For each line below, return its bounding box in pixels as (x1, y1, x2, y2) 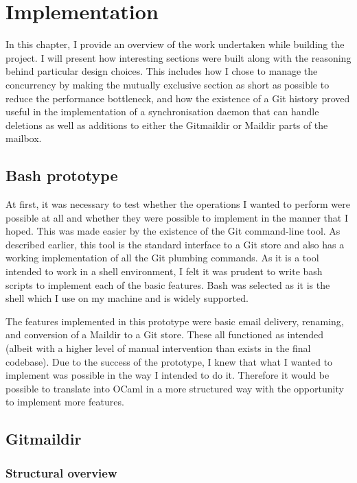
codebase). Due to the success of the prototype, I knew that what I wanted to (5, 354, 333, 368)
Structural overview (5, 464, 117, 481)
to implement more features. (5, 394, 124, 409)
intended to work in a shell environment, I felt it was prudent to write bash (5, 264, 323, 279)
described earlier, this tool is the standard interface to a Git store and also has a (5, 237, 345, 251)
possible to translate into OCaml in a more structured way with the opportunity (5, 381, 344, 395)
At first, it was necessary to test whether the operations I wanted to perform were (5, 197, 350, 211)
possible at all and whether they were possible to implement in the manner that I (5, 210, 348, 224)
